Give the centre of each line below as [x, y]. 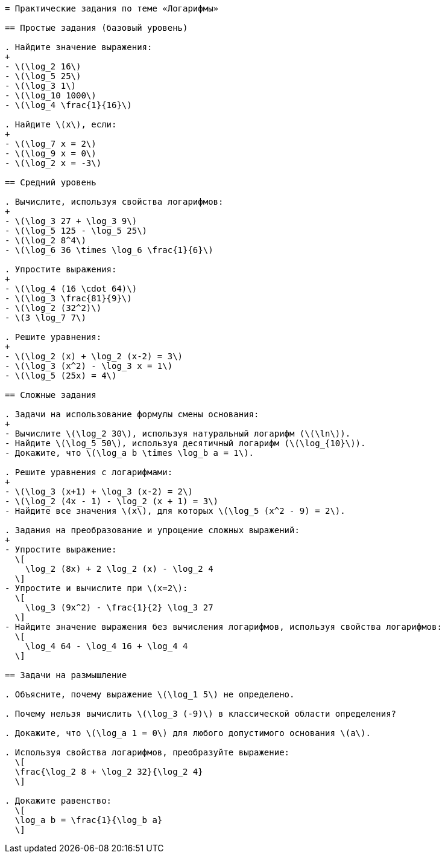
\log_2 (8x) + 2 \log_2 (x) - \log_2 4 [119, 569]
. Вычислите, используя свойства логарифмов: [114, 202]
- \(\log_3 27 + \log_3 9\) [71, 221]
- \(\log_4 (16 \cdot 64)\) [71, 289]
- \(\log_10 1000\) [51, 95]
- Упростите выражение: [61, 549]
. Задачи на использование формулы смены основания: [132, 414]
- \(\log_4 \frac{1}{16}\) [68, 105]
